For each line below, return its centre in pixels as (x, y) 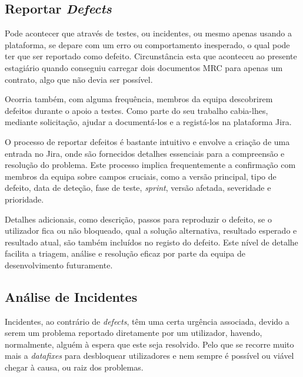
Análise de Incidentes (71, 296)
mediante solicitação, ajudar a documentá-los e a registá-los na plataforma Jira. (148, 122)
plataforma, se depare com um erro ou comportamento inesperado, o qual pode (147, 44)
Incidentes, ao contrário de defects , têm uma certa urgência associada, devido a (147, 321)
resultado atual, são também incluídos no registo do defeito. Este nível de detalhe (151, 242)
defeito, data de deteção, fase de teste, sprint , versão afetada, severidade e (138, 188)
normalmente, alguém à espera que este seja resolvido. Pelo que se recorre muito (149, 344)
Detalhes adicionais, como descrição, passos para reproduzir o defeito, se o (138, 219)
